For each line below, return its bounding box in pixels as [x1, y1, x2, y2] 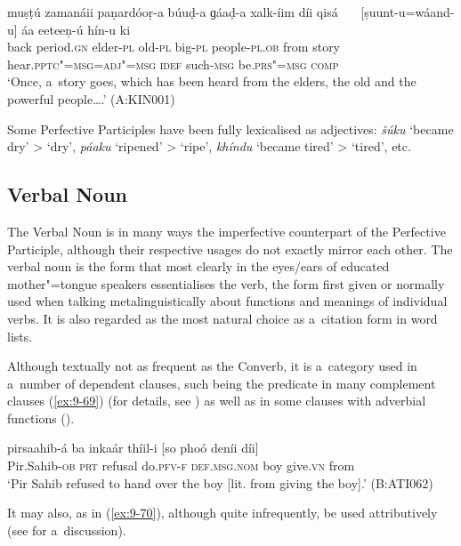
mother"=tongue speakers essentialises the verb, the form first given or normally [7, 274, 445, 293]
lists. [7, 326, 33, 345]
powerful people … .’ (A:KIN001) [7, 89, 175, 108]
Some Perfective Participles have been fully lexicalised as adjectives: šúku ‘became [7, 119, 454, 138]
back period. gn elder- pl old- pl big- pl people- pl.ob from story [7, 37, 341, 56]
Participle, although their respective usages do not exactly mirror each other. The [7, 239, 453, 258]
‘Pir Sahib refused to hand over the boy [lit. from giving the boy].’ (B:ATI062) [7, 473, 433, 492]
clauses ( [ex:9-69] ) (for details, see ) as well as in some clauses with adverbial [7, 391, 426, 410]
